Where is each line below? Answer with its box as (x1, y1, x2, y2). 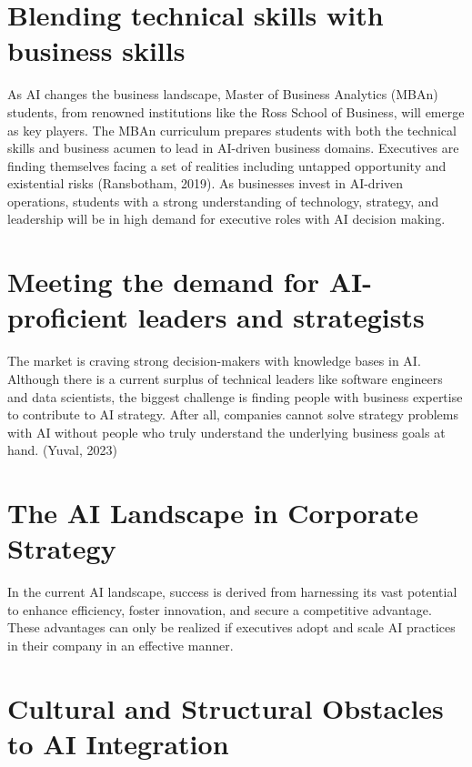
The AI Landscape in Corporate (7, 494, 419, 531)
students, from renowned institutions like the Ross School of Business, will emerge (7, 102, 465, 121)
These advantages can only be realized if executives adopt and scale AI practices (7, 618, 456, 637)
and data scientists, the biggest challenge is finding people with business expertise (7, 387, 463, 406)
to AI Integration (7, 725, 229, 762)
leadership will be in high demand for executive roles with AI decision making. (7, 209, 446, 228)
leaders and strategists (137, 298, 425, 336)
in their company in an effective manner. (7, 636, 234, 655)
